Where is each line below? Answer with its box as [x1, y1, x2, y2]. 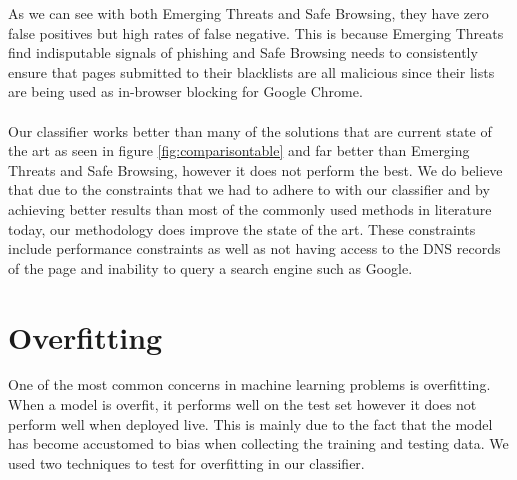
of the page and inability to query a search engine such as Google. [8, 257, 413, 278]
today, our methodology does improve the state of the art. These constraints [8, 218, 476, 239]
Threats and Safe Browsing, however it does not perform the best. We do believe [8, 159, 503, 180]
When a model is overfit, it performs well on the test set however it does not [8, 394, 477, 415]
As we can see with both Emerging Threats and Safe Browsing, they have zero [8, 3, 489, 23]
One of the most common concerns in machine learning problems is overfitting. [8, 374, 491, 395]
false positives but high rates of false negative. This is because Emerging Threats [8, 22, 504, 43]
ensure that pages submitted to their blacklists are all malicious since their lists [8, 61, 495, 82]
